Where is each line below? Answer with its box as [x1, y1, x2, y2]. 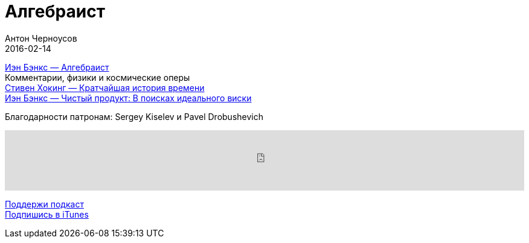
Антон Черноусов [5, 33, 77, 43]
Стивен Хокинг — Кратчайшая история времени [5, 82, 205, 93]
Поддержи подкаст [5, 198, 84, 209]
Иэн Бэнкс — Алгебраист [5, 62, 109, 72]
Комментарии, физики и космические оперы [5, 72, 190, 83]
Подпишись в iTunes [5, 209, 89, 219]
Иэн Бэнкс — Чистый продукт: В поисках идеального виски [5, 92, 252, 103]
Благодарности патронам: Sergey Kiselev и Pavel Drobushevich [5, 111, 263, 122]
